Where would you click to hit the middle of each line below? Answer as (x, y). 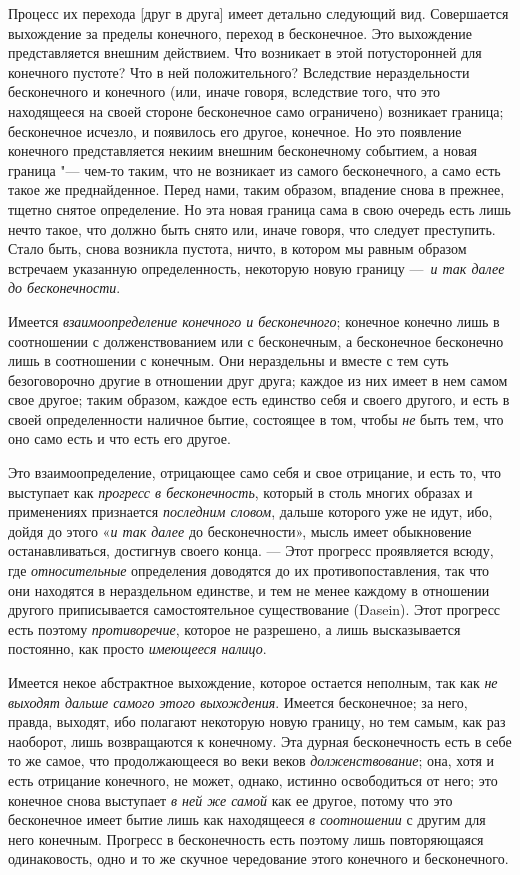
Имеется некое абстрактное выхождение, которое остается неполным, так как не (253, 682)
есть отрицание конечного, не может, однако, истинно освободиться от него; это (253, 779)
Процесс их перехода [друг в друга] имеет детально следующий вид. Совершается (258, 13)
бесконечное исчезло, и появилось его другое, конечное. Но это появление (235, 130)
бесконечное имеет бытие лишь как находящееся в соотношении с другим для (247, 819)
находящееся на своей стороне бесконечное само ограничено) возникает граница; (256, 110)
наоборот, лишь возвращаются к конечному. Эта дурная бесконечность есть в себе (260, 740)
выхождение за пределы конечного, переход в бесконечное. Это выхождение (240, 32)
